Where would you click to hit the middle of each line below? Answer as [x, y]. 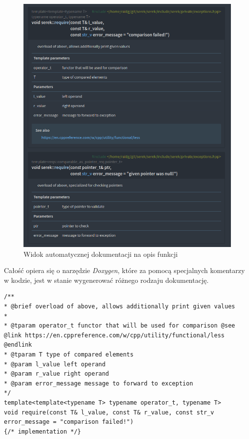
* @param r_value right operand [57, 374]
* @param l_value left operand [55, 364]
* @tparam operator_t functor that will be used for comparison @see [120, 326]
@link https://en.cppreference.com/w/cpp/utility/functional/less [114, 335]
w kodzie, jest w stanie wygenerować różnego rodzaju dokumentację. [106, 280]
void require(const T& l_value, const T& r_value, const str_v [109, 412]
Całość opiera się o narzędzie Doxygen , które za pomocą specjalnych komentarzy [124, 270]
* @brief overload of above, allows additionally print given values [120, 307]
